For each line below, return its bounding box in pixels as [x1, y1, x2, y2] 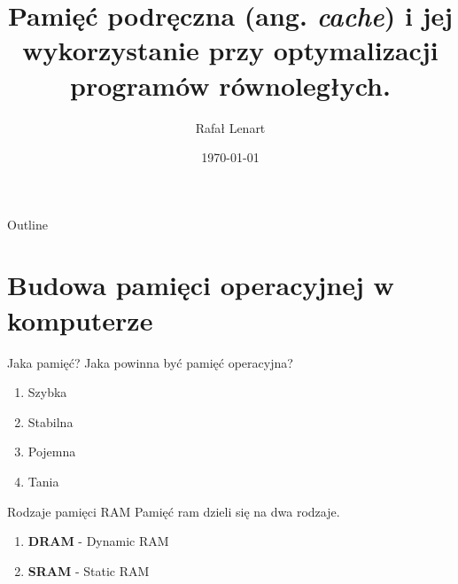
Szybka [27, 383, 67, 401]
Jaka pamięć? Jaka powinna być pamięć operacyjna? [7, 353, 293, 371]
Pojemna [27, 442, 76, 461]
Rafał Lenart [195, 118, 266, 136]
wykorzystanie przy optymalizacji [22, 32, 439, 68]
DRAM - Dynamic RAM [27, 532, 169, 550]
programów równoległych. [70, 66, 391, 103]
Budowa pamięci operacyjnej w [7, 267, 394, 303]
